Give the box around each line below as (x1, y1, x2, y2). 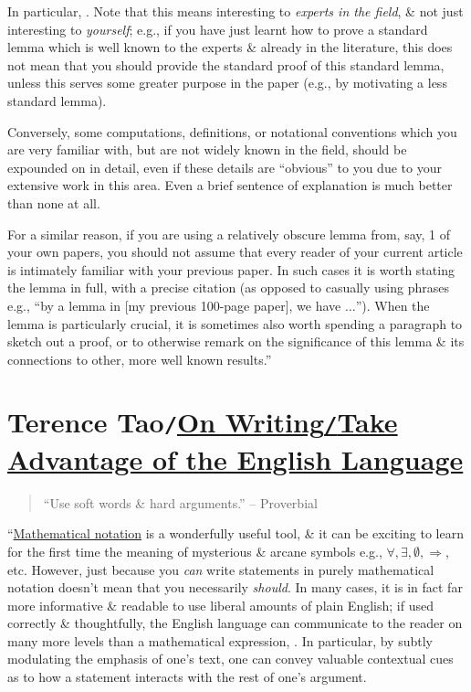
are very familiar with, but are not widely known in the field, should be (7, 140, 407, 159)
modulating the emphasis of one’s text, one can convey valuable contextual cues (7, 649, 454, 668)
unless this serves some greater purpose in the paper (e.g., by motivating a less (7, 73, 447, 92)
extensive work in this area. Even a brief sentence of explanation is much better (7, 176, 453, 195)
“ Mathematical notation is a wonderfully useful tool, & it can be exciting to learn (7, 524, 464, 543)
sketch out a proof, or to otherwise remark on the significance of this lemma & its (7, 332, 465, 351)
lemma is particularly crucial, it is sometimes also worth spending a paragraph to (7, 314, 463, 333)
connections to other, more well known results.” (7, 349, 272, 368)
